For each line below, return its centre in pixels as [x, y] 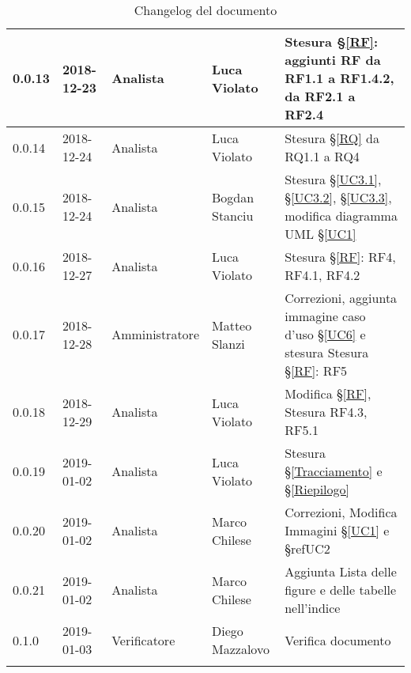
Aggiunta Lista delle [341, 571]
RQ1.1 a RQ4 [322, 156]
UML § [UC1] [321, 234]
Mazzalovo [241, 649]
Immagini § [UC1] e [337, 530]
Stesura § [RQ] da [332, 138]
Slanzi [228, 343]
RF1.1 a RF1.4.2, [339, 78]
